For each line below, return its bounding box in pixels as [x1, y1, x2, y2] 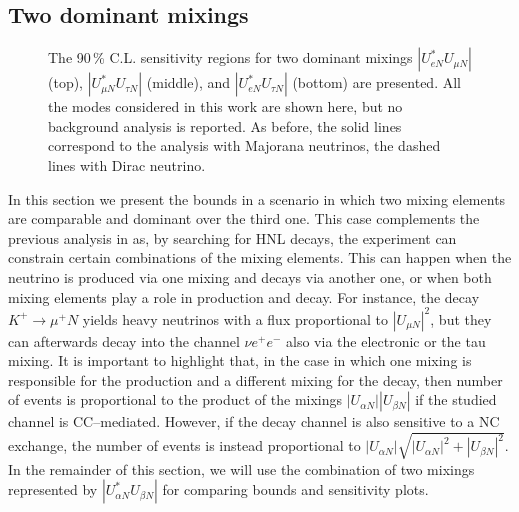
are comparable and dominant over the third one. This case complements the [8, 208, 480, 229]
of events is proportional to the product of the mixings [8, 389, 343, 410]
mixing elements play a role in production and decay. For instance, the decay [8, 286, 480, 307]
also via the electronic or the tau [286, 330, 486, 351]
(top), [48, 72, 84, 93]
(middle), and [146, 72, 231, 93]
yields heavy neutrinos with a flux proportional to [82, 308, 389, 329]
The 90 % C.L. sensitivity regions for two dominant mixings [48, 47, 413, 68]
